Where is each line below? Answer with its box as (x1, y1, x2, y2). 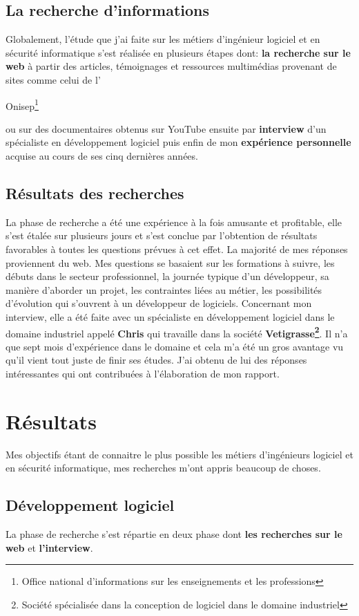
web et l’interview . (6, 540, 93, 554)
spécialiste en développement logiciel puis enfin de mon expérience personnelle (6, 135, 351, 149)
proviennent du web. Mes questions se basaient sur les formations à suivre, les (6, 255, 335, 270)
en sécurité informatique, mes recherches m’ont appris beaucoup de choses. (6, 460, 321, 475)
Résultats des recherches (6, 183, 184, 203)
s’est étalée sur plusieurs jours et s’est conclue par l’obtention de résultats (6, 228, 318, 243)
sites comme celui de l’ (6, 72, 101, 86)
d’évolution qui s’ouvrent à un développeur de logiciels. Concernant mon (6, 296, 312, 310)
